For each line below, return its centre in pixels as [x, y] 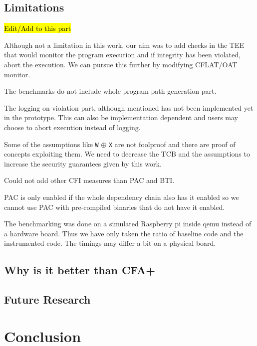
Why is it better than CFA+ [80, 270]
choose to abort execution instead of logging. [72, 127]
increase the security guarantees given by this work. [83, 163]
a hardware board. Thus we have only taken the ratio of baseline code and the [124, 233]
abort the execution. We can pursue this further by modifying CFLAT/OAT [121, 64]
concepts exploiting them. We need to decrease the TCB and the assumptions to [127, 154]
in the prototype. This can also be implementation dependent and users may [121, 117]
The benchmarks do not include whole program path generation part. [110, 91]
